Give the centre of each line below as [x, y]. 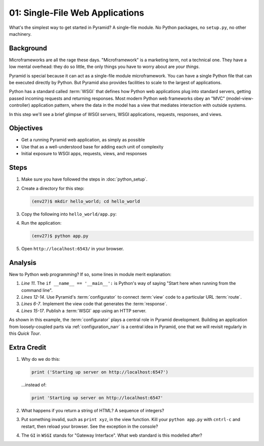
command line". [37, 290]
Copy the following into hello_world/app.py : [69, 214]
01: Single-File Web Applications [77, 13]
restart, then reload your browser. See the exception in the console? [90, 426]
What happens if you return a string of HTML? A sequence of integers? [93, 410]
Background [28, 48]
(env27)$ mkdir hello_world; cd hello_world [86, 201]
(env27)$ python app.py [60, 236]
